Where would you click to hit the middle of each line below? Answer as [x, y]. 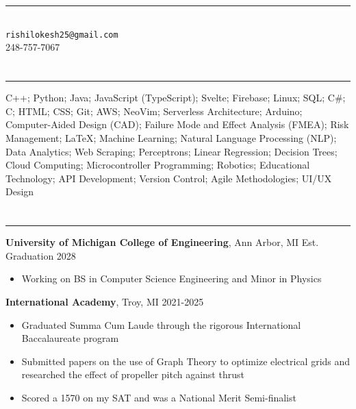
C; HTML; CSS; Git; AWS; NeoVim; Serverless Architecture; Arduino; [154, 111]
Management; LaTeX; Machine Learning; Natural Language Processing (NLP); [171, 138]
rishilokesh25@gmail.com [62, 35]
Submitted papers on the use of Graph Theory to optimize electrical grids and [186, 361]
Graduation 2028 [41, 255]
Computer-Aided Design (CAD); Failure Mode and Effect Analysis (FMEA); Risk [177, 124]
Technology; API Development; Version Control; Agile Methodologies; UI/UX [169, 178]
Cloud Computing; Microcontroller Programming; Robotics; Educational [158, 165]
